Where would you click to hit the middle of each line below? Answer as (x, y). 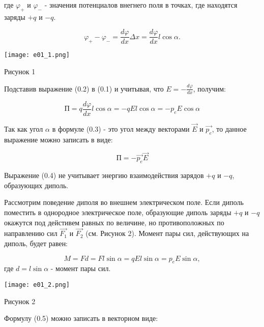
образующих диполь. (36, 185)
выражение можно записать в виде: (58, 139)
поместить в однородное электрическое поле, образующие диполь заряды (118, 212)
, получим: (209, 88)
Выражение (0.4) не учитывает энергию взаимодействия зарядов (104, 175)
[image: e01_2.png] (37, 285)
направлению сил (31, 233)
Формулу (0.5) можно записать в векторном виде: (81, 318)
